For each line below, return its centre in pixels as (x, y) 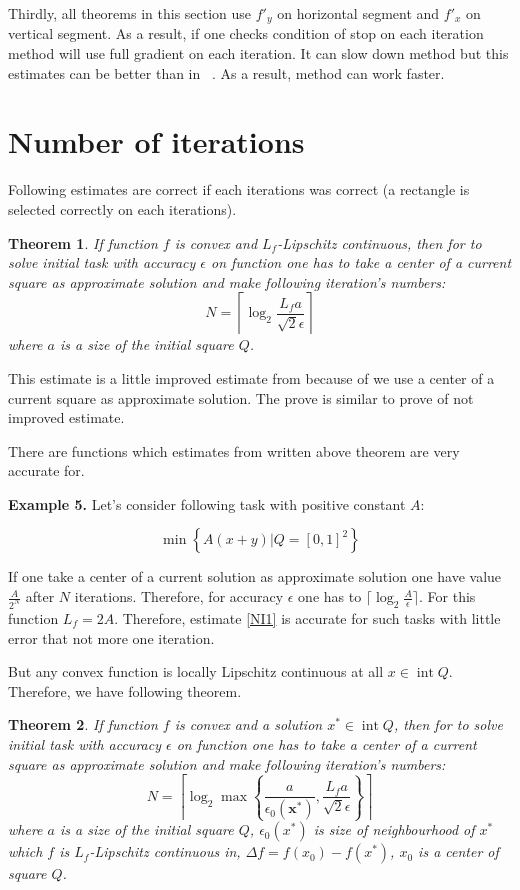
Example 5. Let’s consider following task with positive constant (207, 503)
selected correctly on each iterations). (122, 208)
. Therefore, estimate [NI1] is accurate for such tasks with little (307, 617)
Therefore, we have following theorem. (125, 690)
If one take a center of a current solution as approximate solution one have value (255, 576)
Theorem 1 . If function (83, 242)
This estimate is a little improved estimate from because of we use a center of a (251, 377)
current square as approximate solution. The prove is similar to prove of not (241, 397)
